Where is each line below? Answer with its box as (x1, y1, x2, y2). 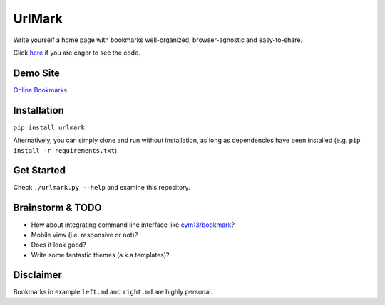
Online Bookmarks (13, 85, 68, 94)
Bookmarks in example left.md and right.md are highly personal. (13, 288, 213, 296)
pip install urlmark (13, 123, 86, 132)
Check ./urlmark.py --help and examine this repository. (13, 183, 190, 192)
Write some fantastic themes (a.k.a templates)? (31, 250, 170, 259)
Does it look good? (31, 240, 86, 249)
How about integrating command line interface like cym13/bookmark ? (31, 220, 235, 229)
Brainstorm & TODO (13, 202, 103, 214)
